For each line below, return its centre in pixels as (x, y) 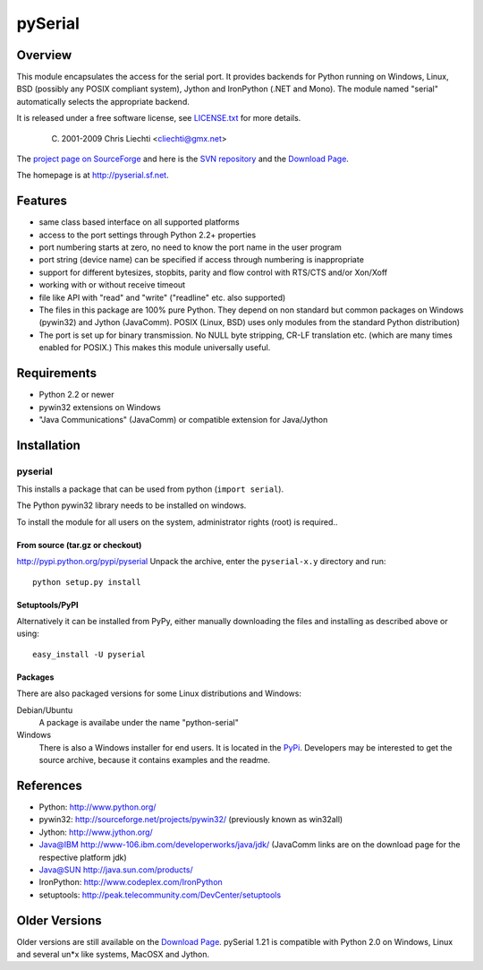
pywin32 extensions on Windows (100, 407)
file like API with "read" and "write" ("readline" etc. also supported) (162, 297)
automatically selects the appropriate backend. (103, 101)
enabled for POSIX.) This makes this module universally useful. (155, 348)
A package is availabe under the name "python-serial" (139, 722)
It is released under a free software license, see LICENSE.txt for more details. (159, 118)
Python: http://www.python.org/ (97, 807)
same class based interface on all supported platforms (140, 222)
